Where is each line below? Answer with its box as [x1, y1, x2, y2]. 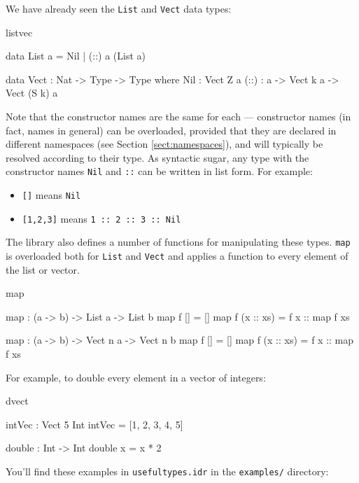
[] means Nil [22, 188, 81, 202]
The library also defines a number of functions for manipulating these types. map [6, 234, 351, 249]
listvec [6, 24, 33, 39]
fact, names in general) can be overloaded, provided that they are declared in [6, 122, 337, 137]
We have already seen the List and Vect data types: [6, 1, 232, 15]
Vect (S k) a [6, 85, 58, 100]
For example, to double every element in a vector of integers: [6, 370, 266, 384]
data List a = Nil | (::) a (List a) [6, 48, 146, 63]
